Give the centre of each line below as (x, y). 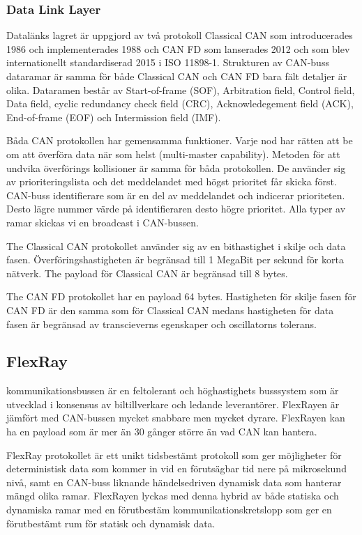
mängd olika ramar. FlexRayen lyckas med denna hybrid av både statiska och (173, 496)
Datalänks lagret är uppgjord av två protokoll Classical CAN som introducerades (180, 35)
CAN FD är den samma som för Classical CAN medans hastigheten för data (170, 310)
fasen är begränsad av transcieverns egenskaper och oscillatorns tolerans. (161, 324)
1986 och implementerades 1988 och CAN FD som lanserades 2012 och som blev (178, 48)
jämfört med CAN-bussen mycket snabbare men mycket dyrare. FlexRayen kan (176, 418)
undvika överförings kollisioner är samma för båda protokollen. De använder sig (176, 168)
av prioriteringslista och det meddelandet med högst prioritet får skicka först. (172, 181)
